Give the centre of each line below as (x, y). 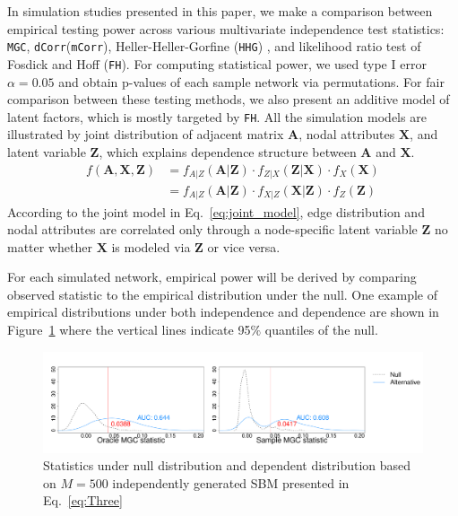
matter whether (50, 246)
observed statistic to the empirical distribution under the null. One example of (222, 294)
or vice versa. (244, 246)
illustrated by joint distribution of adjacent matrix (146, 134)
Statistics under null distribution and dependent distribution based (227, 465)
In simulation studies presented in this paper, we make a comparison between (220, 11)
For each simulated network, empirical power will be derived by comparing (212, 277)
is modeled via (151, 246)
